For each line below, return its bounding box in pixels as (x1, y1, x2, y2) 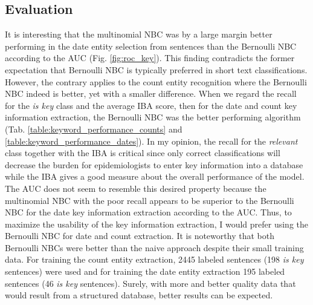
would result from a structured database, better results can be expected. (5, 289, 273, 301)
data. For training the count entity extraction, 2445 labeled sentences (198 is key (5, 253, 304, 266)
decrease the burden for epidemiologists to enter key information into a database (5, 158, 303, 171)
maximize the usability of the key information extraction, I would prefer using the (5, 217, 308, 230)
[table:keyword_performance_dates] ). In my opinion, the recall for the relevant (5, 134, 298, 147)
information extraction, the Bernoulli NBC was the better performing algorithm (5, 111, 301, 123)
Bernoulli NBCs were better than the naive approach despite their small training (5, 241, 304, 254)
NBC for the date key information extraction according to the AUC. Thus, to (5, 206, 292, 218)
